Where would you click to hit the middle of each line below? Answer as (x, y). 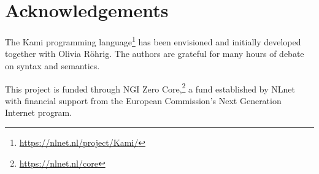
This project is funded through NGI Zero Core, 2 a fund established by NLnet (150, 88)
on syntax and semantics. (52, 65)
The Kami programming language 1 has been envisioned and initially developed (153, 41)
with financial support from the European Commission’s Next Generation (143, 100)
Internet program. (39, 112)
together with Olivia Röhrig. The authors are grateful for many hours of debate (155, 54)
